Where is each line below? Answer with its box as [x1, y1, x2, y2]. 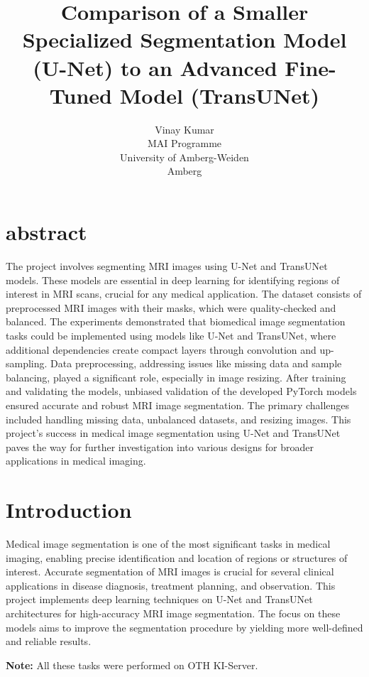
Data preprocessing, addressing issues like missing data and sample [50, 356, 342, 371]
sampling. [6, 356, 48, 371]
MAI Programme [147, 136, 222, 151]
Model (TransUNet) [119, 80, 320, 109]
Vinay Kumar [155, 121, 214, 136]
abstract [6, 217, 87, 247]
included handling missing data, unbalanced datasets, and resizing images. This [6, 411, 351, 426]
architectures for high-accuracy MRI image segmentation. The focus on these [6, 606, 341, 620]
